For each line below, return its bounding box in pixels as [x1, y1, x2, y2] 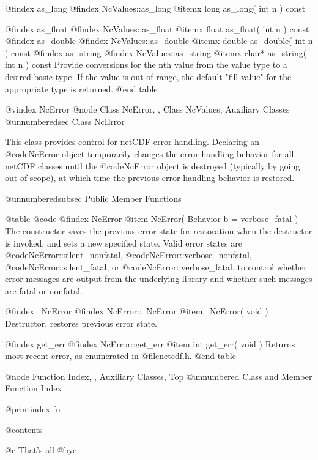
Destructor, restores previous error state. [5, 317, 157, 330]
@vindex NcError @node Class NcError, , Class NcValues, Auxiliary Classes [5, 103, 290, 116]
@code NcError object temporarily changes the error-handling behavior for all [5, 147, 294, 160]
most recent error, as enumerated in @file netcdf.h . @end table [5, 349, 236, 362]
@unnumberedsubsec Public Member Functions [5, 191, 182, 204]
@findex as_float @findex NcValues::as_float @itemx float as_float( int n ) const [5, 22, 309, 35]
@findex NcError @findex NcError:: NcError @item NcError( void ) [5, 305, 268, 317]
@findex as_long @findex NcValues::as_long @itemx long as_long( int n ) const [5, 2, 306, 14]
